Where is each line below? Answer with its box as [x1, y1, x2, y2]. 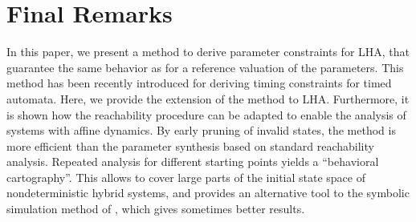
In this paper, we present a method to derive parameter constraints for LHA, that [6, 43, 410, 60]
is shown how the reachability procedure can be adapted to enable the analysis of [6, 106, 406, 123]
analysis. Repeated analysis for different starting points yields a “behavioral [6, 153, 379, 170]
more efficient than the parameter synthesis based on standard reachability [6, 137, 374, 154]
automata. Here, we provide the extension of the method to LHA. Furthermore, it [6, 90, 410, 107]
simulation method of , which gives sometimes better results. [6, 200, 305, 217]
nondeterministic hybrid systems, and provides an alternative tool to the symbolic [6, 184, 410, 201]
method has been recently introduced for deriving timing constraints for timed [6, 75, 392, 91]
